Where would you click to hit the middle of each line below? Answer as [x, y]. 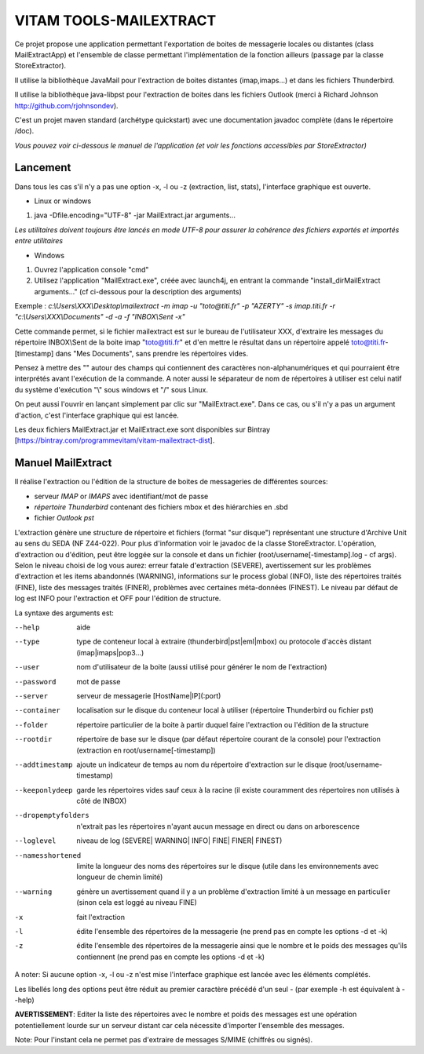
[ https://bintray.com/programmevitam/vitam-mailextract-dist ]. [115, 440]
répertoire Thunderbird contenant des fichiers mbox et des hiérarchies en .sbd [161, 507]
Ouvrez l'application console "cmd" [91, 269]
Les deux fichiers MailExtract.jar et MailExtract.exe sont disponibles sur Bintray [143, 429]
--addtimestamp [44, 764]
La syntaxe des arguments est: [64, 613]
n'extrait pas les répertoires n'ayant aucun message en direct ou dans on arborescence [218, 826]
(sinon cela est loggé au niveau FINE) [137, 903]
